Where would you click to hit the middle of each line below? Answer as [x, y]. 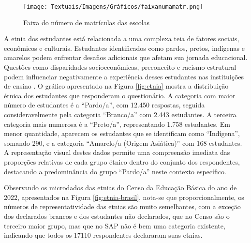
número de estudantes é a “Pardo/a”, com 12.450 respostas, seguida [104, 105]
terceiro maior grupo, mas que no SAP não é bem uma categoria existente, [115, 225]
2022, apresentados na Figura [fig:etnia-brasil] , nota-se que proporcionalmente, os [124, 197]
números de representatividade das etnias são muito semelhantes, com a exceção [122, 206]
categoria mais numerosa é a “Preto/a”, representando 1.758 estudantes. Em [117, 124]
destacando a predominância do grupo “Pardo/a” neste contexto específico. [115, 171]
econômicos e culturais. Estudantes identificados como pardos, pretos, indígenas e [124, 48]
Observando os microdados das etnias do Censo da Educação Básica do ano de [120, 188]
